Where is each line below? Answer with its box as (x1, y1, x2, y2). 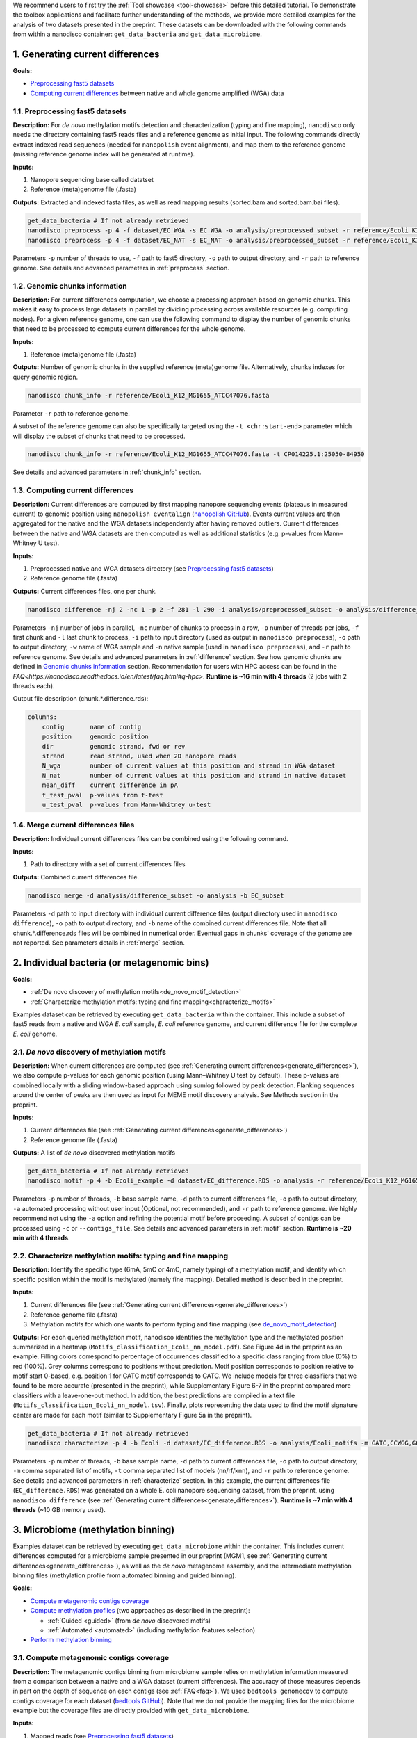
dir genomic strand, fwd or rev (42, 742, 186, 750)
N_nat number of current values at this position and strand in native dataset (42, 772, 347, 779)
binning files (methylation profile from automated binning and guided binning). (13, 1571, 236, 1579)
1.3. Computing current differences (13, 485, 134, 495)
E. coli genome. (13, 1030, 58, 1038)
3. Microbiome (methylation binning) (13, 1523, 175, 1536)
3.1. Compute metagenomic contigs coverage (13, 1653, 170, 1663)
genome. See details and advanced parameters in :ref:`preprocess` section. (13, 263, 229, 272)
